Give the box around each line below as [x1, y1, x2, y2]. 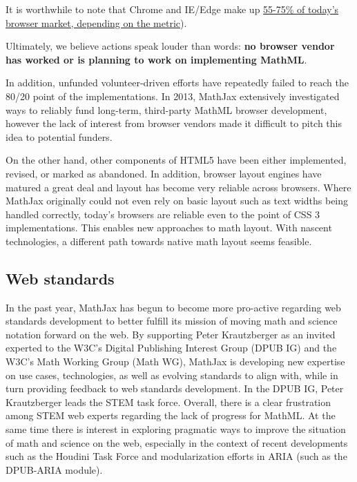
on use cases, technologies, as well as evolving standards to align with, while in [6, 367, 338, 382]
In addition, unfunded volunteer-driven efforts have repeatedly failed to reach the [6, 75, 349, 90]
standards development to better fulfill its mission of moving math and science [6, 314, 338, 328]
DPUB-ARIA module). [6, 462, 103, 476]
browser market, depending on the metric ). [6, 15, 187, 30]
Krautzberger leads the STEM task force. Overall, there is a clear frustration [6, 394, 331, 409]
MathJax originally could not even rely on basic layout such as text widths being [6, 193, 349, 208]
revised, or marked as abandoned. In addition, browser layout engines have [6, 166, 322, 180]
